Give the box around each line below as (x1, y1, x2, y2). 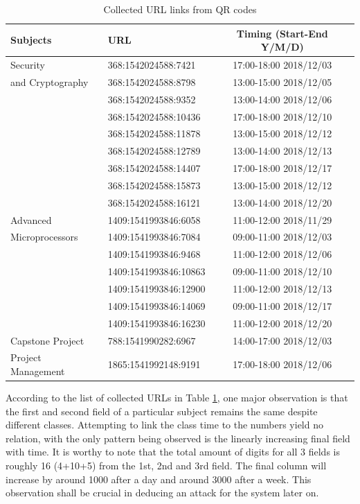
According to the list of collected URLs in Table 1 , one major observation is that (6, 390, 348, 405)
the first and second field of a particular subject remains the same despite (6, 403, 318, 418)
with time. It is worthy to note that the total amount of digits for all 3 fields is (6, 444, 340, 459)
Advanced (10, 212, 52, 227)
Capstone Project (10, 333, 84, 347)
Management (10, 363, 65, 378)
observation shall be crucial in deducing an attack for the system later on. (6, 485, 319, 500)
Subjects (10, 33, 52, 47)
